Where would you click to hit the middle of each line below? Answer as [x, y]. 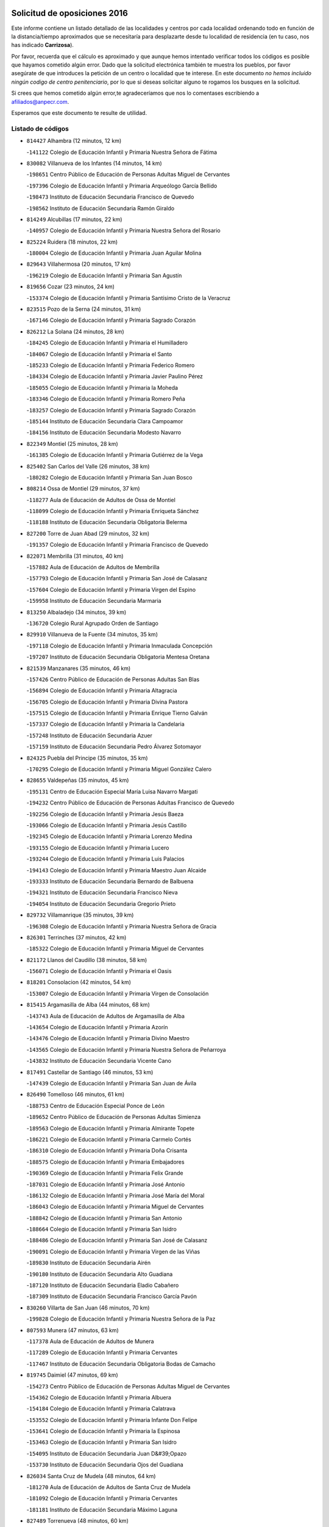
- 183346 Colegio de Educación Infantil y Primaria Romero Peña [106, 399]
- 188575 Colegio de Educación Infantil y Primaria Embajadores [106, 1162]
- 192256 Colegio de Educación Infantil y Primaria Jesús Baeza [105, 814]
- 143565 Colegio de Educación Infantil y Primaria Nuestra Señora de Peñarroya [126, 1049]
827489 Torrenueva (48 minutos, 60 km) [78, 1521]
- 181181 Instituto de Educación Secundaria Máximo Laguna [102, 1509]
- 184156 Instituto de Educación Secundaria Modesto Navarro [104, 432]
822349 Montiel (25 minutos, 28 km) [72, 443]
